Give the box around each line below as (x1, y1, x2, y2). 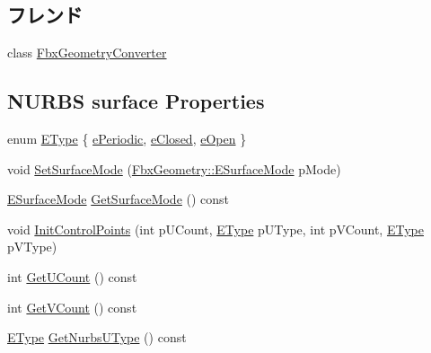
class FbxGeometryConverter (7, 43, 167, 62)
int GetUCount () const (7, 267, 137, 286)
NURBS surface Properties (7, 87, 265, 115)
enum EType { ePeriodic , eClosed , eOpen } (7, 129, 247, 147)
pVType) (7, 237, 57, 256)
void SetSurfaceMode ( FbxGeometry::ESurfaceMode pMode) (7, 159, 341, 178)
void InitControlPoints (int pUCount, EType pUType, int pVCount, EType (7, 219, 424, 238)
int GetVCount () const (7, 297, 137, 316)
